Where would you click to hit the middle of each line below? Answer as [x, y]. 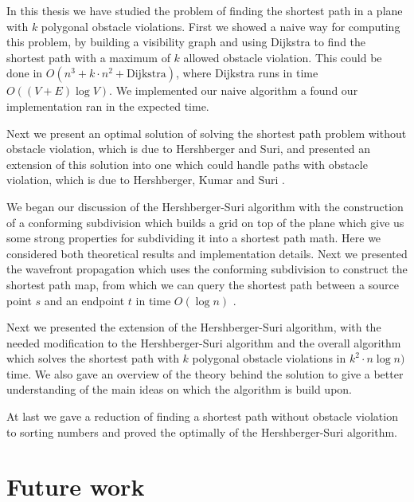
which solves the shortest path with [93, 358]
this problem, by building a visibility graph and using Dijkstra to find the [186, 42]
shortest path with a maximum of [88, 57]
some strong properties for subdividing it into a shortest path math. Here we [194, 238]
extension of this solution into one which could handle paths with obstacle [187, 164]
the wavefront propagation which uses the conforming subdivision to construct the [207, 269]
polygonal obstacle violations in [269, 358]
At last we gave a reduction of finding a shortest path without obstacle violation [202, 416]
